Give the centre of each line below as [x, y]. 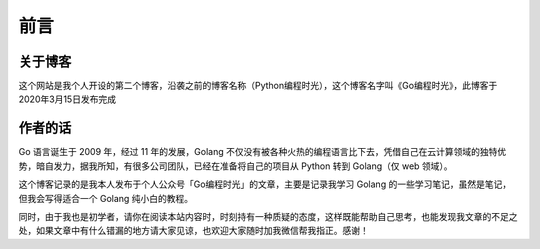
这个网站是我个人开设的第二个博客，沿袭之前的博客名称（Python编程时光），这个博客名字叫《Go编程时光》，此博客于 [258, 86]
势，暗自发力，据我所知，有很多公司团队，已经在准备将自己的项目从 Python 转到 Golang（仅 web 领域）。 [236, 166]
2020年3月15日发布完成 [67, 99]
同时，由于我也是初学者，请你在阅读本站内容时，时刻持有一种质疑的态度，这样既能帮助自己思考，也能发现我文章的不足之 [268, 216]
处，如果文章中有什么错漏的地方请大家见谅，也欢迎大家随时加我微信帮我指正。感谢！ [193, 231]
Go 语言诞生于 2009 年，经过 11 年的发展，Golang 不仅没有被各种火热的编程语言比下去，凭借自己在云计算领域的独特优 [262, 152]
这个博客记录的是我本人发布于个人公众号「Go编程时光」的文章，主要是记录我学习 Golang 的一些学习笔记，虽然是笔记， [265, 184]
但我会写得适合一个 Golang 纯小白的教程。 [106, 198]
